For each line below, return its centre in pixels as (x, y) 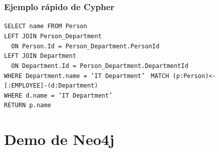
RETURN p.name (28, 105)
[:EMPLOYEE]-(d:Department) (51, 86)
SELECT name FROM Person (46, 26)
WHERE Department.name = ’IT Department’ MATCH (87, 76)
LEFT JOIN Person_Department (53, 36)
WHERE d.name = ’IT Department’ (58, 95)
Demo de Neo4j (59, 139)
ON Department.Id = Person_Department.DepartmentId (100, 66)
